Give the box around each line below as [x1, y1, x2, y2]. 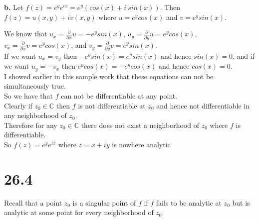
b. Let [4, 2, 23, 12]
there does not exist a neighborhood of [81, 119, 199, 130]
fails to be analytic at [156, 197, 222, 208]
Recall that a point [4, 197, 62, 208]
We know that [4, 28, 47, 39]
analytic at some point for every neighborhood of [4, 207, 154, 218]
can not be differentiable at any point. [61, 90, 178, 101]
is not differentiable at [78, 100, 146, 110]
